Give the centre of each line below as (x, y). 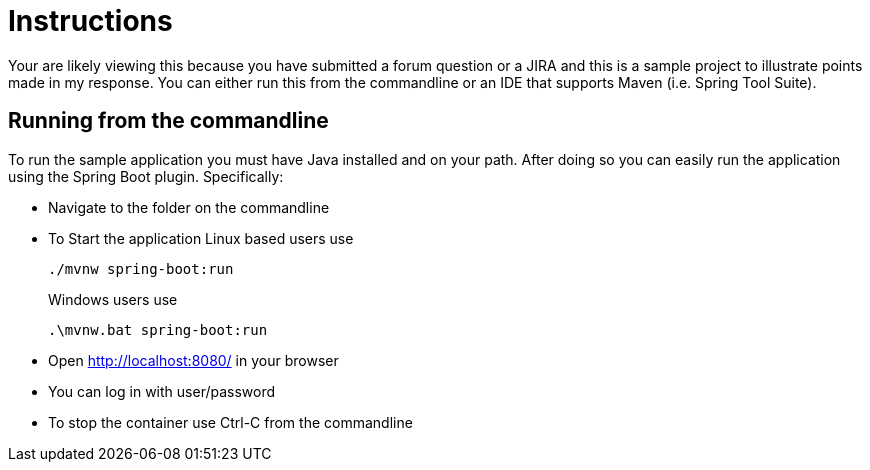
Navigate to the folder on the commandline (189, 207)
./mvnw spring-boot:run (141, 268)
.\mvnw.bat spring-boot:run (158, 329)
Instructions (90, 21)
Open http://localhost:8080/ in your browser (193, 360)
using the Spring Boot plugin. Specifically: (146, 176)
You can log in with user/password (162, 391)
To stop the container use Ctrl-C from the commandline (230, 422)
